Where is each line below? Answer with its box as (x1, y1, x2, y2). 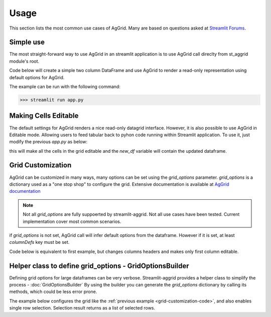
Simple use (9, 38, 45, 47)
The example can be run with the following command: (9, 84, 120, 90)
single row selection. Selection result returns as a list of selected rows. (9, 305, 156, 311)
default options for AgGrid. (9, 74, 65, 80)
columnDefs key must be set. (9, 239, 70, 245)
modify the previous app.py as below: (9, 139, 88, 145)
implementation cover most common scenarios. (23, 218, 121, 224)
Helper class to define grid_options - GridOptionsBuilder (9, 261, 189, 270)
